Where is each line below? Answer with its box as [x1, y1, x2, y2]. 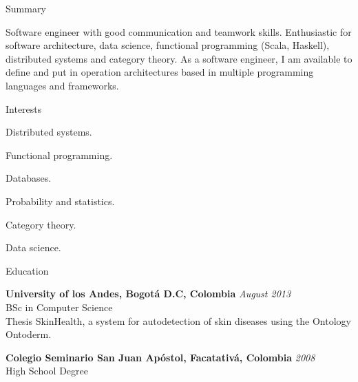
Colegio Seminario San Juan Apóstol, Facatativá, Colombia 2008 [6, 350, 315, 364]
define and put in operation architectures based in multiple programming [6, 65, 314, 79]
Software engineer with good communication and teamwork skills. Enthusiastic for [6, 24, 352, 39]
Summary [6, 1, 46, 15]
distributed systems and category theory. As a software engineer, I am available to [6, 51, 352, 65]
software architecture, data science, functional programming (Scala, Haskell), [6, 38, 330, 52]
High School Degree [6, 363, 89, 378]
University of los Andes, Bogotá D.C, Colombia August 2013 [6, 286, 291, 301]
